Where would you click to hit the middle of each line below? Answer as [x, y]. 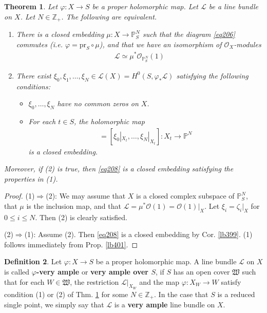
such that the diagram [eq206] [189, 34]
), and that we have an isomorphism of [160, 44]
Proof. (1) [20, 196]
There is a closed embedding [60, 34]
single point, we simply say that [54, 305]
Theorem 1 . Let [31, 6]
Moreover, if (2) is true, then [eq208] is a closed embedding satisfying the [119, 169]
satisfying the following [212, 75]
